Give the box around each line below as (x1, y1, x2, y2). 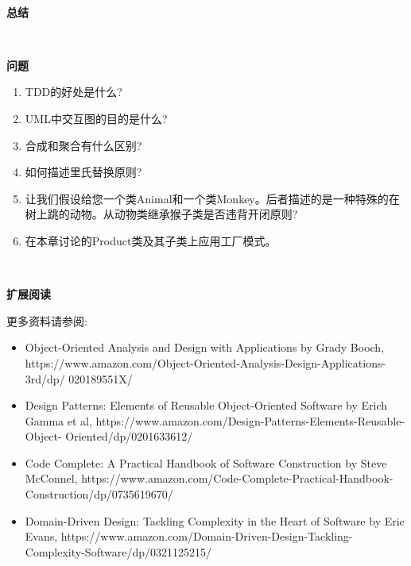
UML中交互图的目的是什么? (25, 110, 168, 126)
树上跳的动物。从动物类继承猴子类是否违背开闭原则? (25, 206, 298, 222)
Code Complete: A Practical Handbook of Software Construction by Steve (25, 454, 387, 471)
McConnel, (25, 470, 78, 487)
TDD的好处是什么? (25, 83, 122, 100)
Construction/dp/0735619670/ (25, 486, 173, 502)
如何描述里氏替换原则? (25, 164, 142, 180)
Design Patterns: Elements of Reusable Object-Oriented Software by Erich (25, 397, 388, 414)
